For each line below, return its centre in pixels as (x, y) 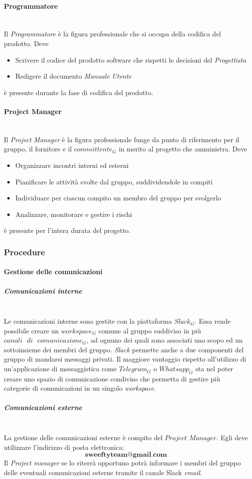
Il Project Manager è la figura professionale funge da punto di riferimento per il (122, 139)
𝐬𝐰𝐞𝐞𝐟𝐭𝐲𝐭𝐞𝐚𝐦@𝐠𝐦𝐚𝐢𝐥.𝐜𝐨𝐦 (126, 455)
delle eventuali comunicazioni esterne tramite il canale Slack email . (103, 472)
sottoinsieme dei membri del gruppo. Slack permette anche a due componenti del (124, 349)
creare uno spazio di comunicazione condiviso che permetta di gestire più (112, 378)
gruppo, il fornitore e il (38, 149)
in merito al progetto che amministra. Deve (183, 149)
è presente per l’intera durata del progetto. (67, 230)
